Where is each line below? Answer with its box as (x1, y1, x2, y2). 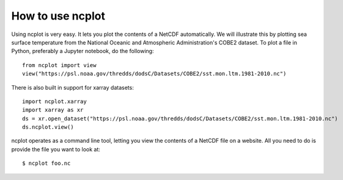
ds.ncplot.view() (22, 124, 74, 131)
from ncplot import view (22, 62, 97, 68)
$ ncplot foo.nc (22, 160, 71, 167)
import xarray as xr (22, 107, 84, 113)
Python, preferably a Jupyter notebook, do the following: (11, 48, 154, 55)
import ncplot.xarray (22, 98, 87, 105)
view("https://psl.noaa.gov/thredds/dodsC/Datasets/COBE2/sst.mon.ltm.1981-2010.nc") (22, 70, 287, 77)
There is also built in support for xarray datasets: (11, 84, 134, 91)
